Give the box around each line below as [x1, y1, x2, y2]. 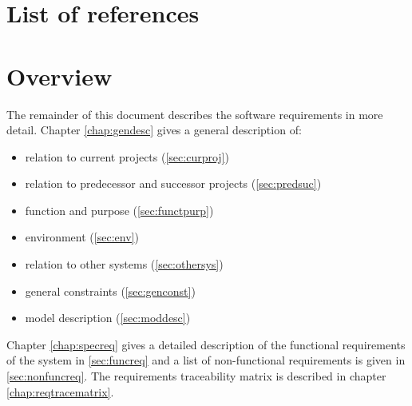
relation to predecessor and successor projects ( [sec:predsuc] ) [25, 175, 322, 192]
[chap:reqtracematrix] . [6, 383, 114, 400]
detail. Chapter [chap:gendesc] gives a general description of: [6, 121, 302, 138]
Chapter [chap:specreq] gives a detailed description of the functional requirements [6, 336, 406, 352]
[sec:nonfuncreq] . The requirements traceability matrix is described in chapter [6, 368, 386, 384]
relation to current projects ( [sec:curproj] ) [25, 148, 229, 165]
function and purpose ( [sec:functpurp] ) [25, 201, 214, 218]
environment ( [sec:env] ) [25, 229, 139, 245]
